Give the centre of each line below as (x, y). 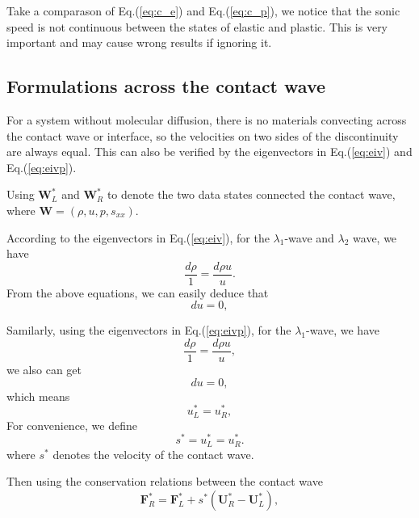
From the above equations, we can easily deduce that (138, 292)
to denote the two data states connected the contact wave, (251, 194)
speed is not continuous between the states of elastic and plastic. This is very (197, 26)
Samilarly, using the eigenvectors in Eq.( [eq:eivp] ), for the (149, 330)
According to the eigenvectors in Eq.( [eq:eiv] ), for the (138, 237)
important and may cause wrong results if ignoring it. (139, 42)
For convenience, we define (72, 425)
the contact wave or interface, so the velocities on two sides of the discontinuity (203, 135)
